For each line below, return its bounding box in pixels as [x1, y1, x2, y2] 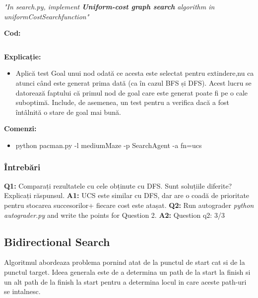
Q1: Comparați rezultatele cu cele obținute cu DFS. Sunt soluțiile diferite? [4, 180, 232, 191]
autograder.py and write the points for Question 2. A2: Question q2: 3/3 [4, 209, 225, 220]
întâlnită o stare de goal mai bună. [15, 106, 121, 117]
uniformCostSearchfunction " [4, 11, 89, 21]
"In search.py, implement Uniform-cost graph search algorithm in [4, 1, 215, 11]
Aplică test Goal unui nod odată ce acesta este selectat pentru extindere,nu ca [15, 68, 254, 78]
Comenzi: [4, 123, 37, 134]
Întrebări [4, 161, 41, 173]
